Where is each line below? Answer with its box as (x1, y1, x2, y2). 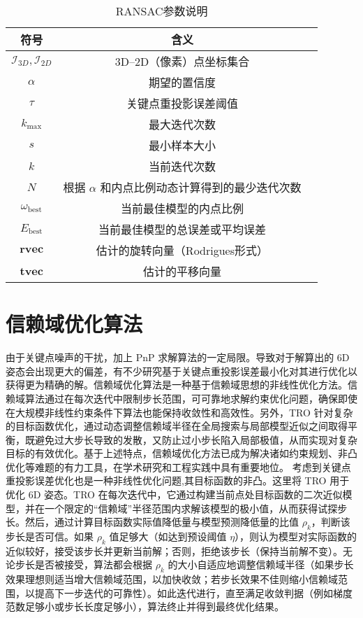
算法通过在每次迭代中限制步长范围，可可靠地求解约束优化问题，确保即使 (24, 391, 357, 405)
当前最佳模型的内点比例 (120, 200, 244, 216)
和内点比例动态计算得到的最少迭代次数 (100, 179, 302, 195)
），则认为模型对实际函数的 (235, 529, 357, 544)
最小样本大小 (148, 137, 216, 153)
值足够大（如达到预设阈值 (109, 529, 227, 544)
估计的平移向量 (142, 263, 221, 279)
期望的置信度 (148, 74, 216, 90)
